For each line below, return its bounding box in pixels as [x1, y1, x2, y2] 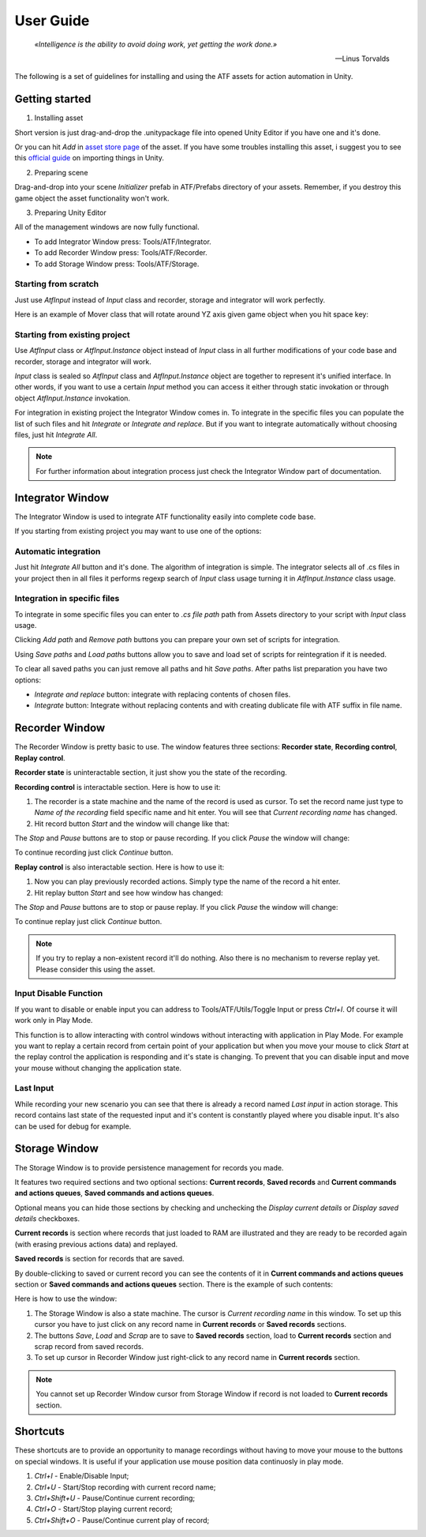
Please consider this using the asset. [35, 964, 155, 974]
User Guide [14, 12, 90, 29]
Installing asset [34, 113, 84, 122]
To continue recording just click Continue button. [14, 847, 174, 857]
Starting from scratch [14, 279, 99, 290]
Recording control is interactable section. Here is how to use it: [14, 782, 221, 791]
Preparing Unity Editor [34, 208, 106, 217]
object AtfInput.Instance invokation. [14, 393, 130, 403]
